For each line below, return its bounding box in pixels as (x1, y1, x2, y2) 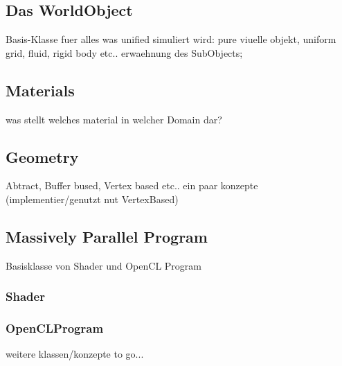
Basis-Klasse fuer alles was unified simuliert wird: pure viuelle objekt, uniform (6, 32, 336, 46)
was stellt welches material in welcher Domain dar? (6, 112, 222, 126)
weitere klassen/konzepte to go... (6, 347, 144, 361)
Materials (6, 79, 75, 101)
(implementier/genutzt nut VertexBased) (6, 191, 179, 206)
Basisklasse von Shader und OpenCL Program (6, 258, 201, 272)
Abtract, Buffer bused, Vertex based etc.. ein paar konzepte (6, 178, 258, 193)
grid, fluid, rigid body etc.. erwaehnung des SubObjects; (6, 45, 243, 60)
